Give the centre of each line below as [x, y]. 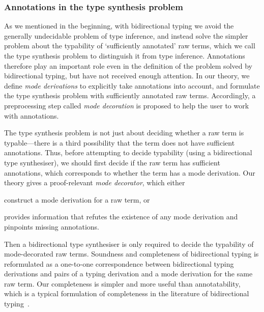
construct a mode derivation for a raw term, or [77, 199]
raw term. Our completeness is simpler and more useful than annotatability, [122, 283]
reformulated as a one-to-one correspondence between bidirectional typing [119, 263]
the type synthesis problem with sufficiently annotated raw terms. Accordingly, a [130, 95]
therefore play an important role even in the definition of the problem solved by [128, 65]
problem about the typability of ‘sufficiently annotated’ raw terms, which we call [130, 46]
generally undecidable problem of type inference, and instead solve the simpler [126, 35]
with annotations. [32, 115]
